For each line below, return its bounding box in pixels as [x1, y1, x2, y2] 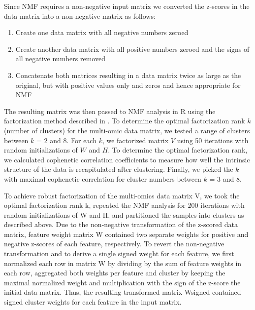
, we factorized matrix [102, 135, 169, 145]
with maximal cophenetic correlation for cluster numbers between [4, 173, 201, 184]
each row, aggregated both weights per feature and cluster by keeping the [4, 268, 225, 278]
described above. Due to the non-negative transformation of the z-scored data [4, 219, 238, 230]
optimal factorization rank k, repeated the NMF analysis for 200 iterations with [4, 200, 245, 210]
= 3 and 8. [209, 173, 242, 184]
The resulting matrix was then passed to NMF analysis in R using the [4, 106, 216, 116]
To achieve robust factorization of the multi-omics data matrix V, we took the [4, 190, 240, 200]
